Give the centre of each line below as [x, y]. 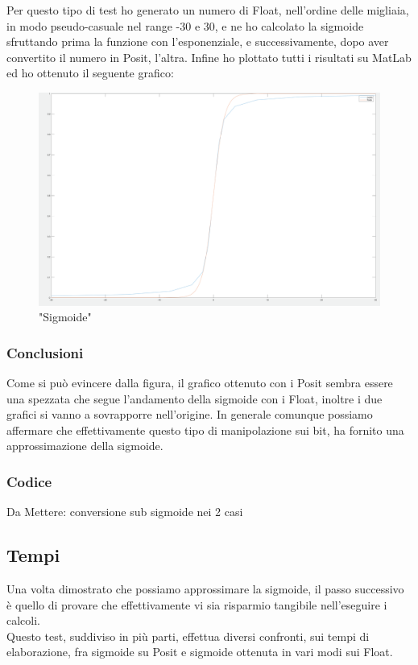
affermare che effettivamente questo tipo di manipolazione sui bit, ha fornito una [205, 430]
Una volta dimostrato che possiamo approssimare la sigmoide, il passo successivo [205, 588]
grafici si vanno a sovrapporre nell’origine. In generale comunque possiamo [190, 414]
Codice [29, 481]
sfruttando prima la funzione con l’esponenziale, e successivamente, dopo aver [198, 41]
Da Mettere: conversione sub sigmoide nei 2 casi [125, 512]
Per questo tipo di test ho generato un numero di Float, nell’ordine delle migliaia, [208, 10]
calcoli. [23, 620]
